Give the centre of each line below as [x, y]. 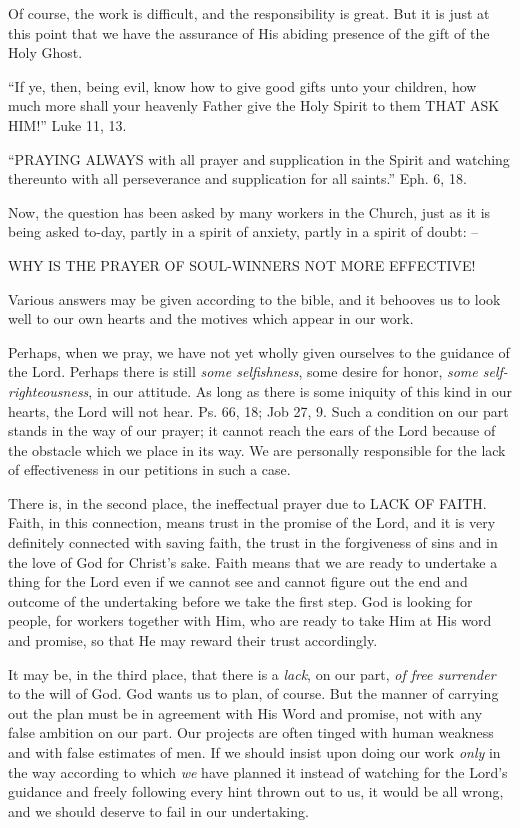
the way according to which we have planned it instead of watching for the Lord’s [258, 771]
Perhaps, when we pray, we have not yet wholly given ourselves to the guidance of [259, 351]
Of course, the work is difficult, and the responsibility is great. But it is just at [249, 13]
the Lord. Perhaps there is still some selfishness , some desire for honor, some [243, 371]
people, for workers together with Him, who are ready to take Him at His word [250, 620]
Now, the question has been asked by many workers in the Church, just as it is [249, 211]
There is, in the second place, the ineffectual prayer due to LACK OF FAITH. [247, 502]
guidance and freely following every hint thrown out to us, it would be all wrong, [256, 791]
